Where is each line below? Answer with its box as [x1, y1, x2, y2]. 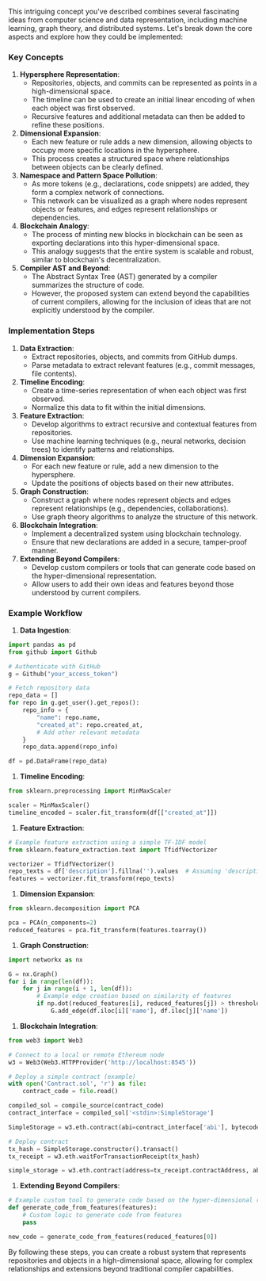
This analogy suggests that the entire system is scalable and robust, [31, 247, 254, 256]
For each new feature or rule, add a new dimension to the [31, 461, 219, 471]
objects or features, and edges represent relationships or [31, 205, 218, 214]
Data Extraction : [19, 343, 74, 353]
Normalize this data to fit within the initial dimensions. [31, 402, 206, 411]
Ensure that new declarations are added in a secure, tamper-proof [31, 537, 248, 546]
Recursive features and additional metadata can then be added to [31, 112, 245, 121]
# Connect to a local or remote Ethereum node [8, 1050, 165, 1059]
